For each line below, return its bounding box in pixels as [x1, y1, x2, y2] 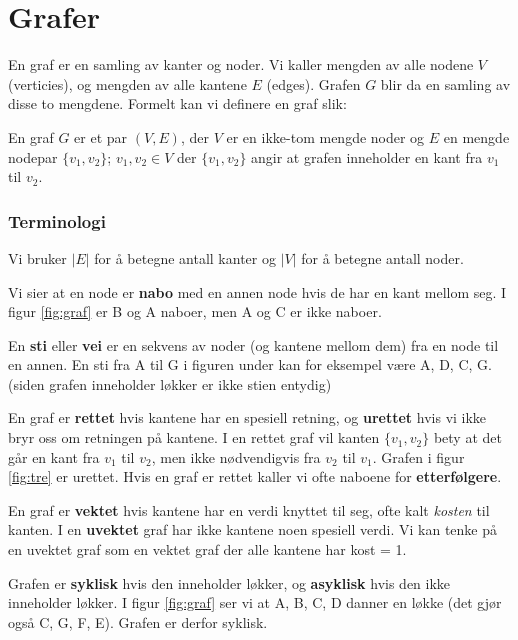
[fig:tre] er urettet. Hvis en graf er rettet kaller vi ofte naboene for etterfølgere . [8, 466, 502, 487]
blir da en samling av [380, 73, 511, 94]
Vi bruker [8, 247, 67, 268]
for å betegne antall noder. [301, 247, 464, 268]
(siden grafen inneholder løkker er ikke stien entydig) [8, 373, 332, 394]
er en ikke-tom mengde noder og [226, 126, 425, 147]
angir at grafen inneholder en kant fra [251, 146, 483, 167]
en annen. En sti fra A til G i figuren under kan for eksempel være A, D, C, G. [8, 354, 492, 375]
